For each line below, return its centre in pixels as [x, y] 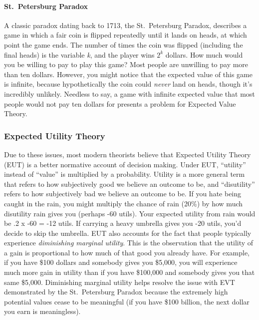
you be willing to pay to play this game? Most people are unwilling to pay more [126, 64]
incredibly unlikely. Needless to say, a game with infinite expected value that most [129, 93]
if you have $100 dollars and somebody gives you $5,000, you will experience [121, 262]
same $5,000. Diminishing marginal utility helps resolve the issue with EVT [120, 282]
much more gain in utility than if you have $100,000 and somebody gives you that [129, 272]
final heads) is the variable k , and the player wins [79, 54]
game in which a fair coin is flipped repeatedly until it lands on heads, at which [126, 35]
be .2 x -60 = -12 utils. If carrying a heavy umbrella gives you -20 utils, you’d [123, 223]
